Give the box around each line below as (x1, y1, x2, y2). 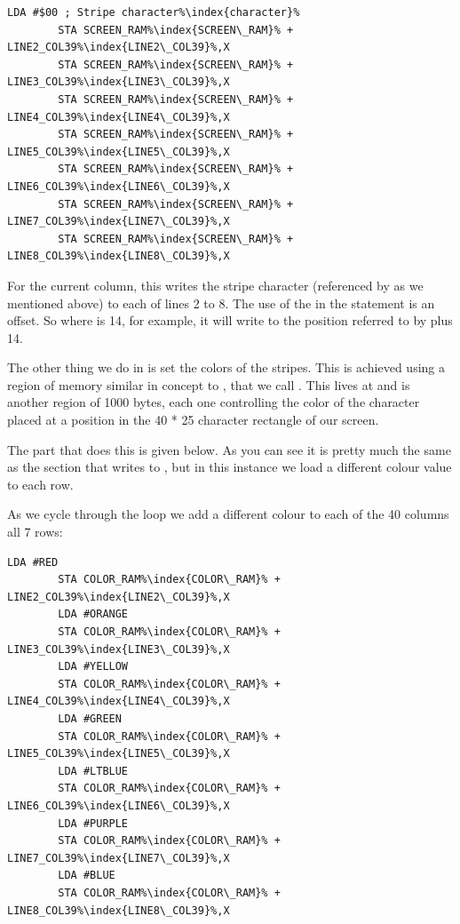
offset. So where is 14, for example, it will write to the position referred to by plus (7, 311, 453, 330)
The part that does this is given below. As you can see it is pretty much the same (7, 440, 451, 458)
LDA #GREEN (58, 712, 122, 725)
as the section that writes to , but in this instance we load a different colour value (7, 458, 452, 476)
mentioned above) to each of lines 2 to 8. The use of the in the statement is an (7, 293, 435, 312)
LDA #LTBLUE (58, 764, 129, 777)
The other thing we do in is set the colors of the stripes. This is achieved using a (7, 358, 446, 377)
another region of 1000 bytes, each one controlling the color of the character (7, 393, 420, 411)
